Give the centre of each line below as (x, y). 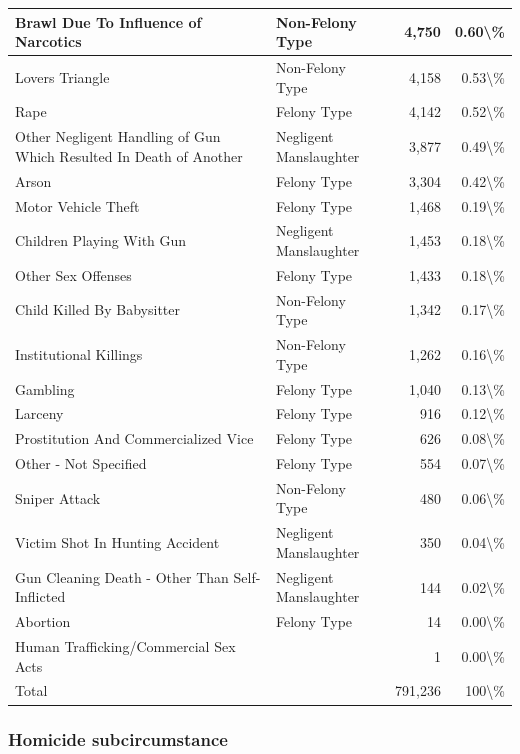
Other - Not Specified (81, 463)
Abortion (43, 621)
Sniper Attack (58, 497)
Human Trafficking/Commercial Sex (125, 646)
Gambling (45, 388)
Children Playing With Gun (101, 240)
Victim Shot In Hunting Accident (117, 542)
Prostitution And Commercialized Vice (134, 438)
